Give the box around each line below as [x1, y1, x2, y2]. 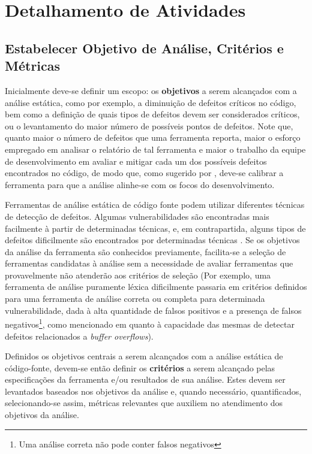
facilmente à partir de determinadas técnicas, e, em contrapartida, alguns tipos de [5, 222, 306, 234]
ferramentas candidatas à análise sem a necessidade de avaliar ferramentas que [5, 257, 293, 270]
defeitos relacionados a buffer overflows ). [5, 329, 154, 342]
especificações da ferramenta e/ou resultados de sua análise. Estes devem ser [5, 373, 286, 386]
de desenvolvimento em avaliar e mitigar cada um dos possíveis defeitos [5, 155, 267, 167]
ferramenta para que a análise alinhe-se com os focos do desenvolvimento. [5, 178, 275, 190]
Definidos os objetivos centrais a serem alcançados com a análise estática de [5, 350, 283, 362]
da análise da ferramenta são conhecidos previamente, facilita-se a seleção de [5, 245, 286, 258]
